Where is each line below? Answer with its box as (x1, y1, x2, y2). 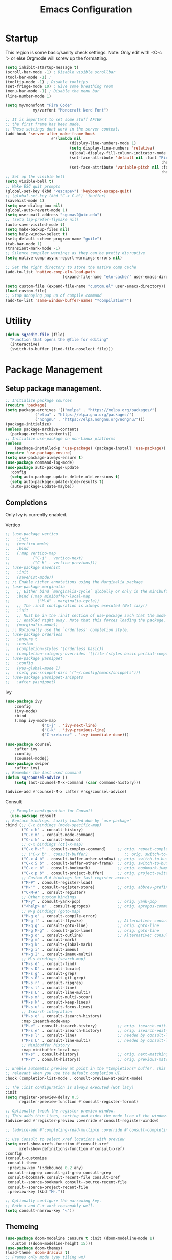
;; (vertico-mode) (5, 541, 50, 546)
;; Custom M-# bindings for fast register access (21, 875, 130, 881)
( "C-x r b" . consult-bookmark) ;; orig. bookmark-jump (21, 866, 168, 871)
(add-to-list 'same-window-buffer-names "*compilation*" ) (5, 298, 132, 303)
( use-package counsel (5, 742, 52, 747)
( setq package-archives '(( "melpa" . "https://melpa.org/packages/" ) (5, 407, 157, 413)
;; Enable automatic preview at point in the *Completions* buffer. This (5, 1066, 166, 1071)
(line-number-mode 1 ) (5, 94, 52, 99)
